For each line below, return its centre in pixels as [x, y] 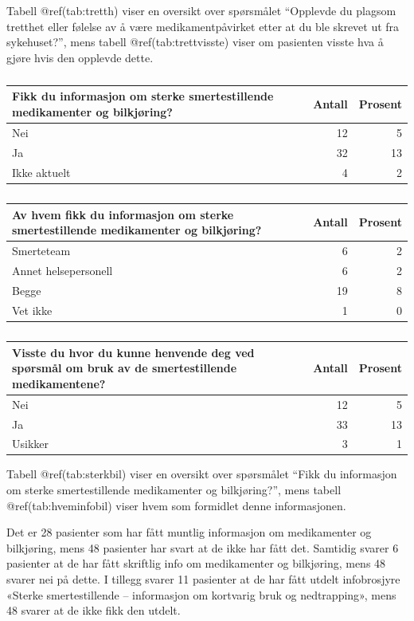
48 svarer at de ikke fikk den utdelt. [94, 610]
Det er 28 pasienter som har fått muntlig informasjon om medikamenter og [189, 532]
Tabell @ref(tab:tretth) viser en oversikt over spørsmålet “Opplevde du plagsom [201, 10]
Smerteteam [41, 251]
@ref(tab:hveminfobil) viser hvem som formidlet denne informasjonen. [176, 505]
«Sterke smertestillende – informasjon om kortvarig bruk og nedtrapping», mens [201, 594]
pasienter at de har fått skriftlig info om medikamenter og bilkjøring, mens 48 [196, 563]
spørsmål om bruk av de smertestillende [125, 368]
